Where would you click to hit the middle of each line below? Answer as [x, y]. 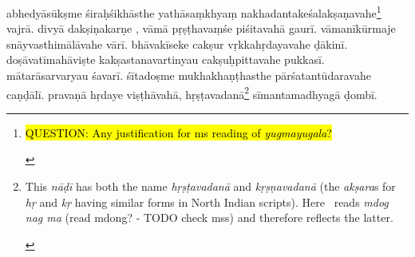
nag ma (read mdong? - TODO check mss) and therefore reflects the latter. [209, 217]
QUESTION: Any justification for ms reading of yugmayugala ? [178, 132]
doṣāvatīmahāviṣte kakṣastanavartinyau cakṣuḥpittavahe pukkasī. [166, 59]
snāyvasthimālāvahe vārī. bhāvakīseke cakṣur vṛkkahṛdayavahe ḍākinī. [177, 43]
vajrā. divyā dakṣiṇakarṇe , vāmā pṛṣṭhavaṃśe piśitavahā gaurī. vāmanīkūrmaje [201, 28]
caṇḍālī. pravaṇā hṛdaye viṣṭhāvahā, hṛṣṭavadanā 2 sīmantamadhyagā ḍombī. [192, 93]
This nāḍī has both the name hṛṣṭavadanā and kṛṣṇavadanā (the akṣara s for [210, 186]
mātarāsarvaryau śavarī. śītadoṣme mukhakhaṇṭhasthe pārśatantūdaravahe [189, 75]
